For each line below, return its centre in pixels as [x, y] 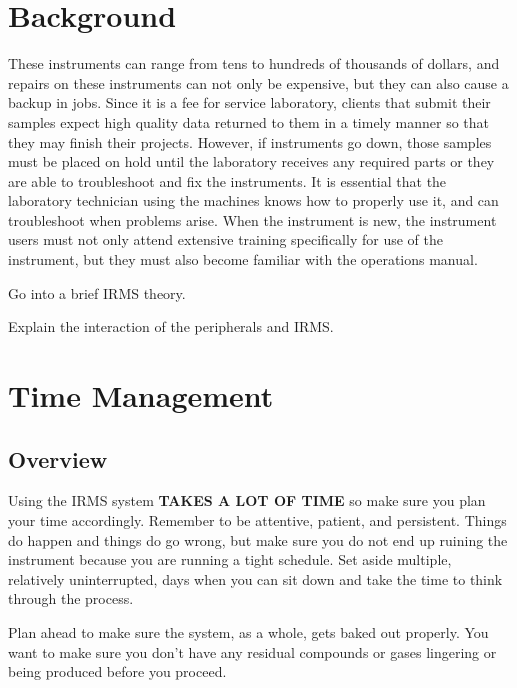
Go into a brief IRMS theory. [97, 292]
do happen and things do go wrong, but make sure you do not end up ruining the [258, 539]
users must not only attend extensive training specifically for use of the [225, 239]
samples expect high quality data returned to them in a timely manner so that [249, 121]
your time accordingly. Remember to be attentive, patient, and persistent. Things [257, 520]
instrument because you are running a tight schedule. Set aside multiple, [230, 559]
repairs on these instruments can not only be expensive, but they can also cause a [258, 82]
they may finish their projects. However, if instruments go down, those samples [250, 141]
